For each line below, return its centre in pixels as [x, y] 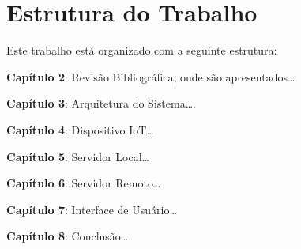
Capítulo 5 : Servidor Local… [78, 156]
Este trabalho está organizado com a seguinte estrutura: [142, 50]
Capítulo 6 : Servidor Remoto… [84, 183]
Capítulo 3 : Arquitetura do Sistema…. [101, 103]
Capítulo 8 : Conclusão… [68, 236]
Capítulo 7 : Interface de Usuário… [92, 209]
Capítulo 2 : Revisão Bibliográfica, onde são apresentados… [151, 76]
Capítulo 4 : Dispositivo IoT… [80, 129]
